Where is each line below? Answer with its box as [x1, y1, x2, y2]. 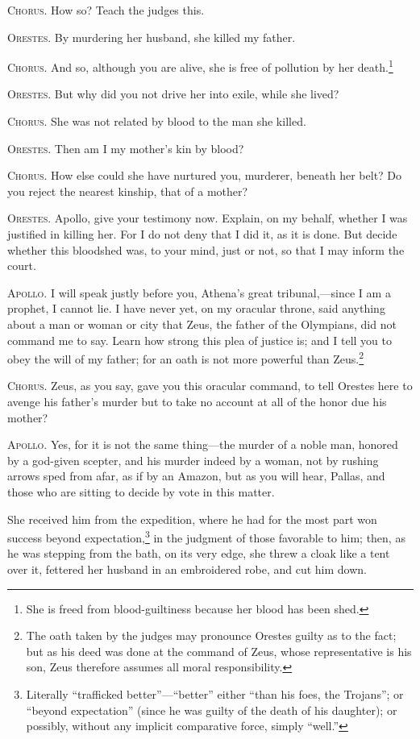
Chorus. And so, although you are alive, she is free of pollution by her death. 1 [7, 56, 393, 75]
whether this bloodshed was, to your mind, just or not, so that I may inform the [7, 241, 405, 258]
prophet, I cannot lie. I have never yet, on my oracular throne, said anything [7, 300, 385, 317]
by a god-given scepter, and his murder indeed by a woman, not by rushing [7, 451, 379, 468]
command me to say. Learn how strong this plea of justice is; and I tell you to [7, 331, 393, 348]
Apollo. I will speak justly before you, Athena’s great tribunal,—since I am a [7, 284, 391, 301]
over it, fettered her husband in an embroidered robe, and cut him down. [7, 561, 368, 577]
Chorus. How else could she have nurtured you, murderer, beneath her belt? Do [7, 167, 402, 184]
